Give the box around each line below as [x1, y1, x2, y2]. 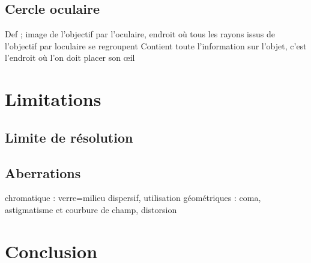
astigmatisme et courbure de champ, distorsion [5, 203, 177, 215]
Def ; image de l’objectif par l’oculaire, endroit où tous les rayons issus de [5, 28, 275, 40]
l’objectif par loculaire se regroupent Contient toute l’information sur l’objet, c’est [5, 39, 307, 52]
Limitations [5, 87, 101, 111]
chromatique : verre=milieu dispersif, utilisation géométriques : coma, [5, 191, 261, 204]
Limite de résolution [5, 128, 133, 146]
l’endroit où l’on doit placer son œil [5, 51, 135, 64]
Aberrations [5, 163, 81, 182]
